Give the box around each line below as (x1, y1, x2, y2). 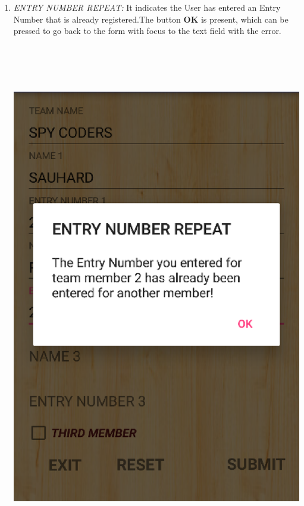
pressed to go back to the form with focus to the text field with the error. (13, 24, 281, 37)
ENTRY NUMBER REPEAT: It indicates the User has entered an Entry (13, 1, 281, 13)
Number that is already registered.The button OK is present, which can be (13, 13, 289, 25)
